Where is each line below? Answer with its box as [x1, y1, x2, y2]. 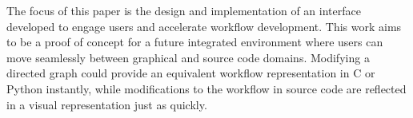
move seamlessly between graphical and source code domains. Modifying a [6, 49, 370, 65]
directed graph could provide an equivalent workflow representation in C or [6, 65, 375, 81]
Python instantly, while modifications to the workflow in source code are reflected [6, 80, 407, 96]
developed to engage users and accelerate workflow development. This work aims [6, 18, 402, 34]
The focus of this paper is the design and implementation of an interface [6, 2, 361, 18]
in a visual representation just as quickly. [6, 96, 207, 112]
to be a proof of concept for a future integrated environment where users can [6, 33, 383, 50]
